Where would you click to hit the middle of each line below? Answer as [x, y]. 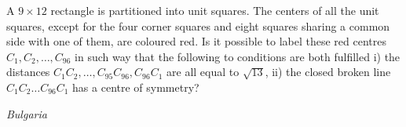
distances [28, 72]
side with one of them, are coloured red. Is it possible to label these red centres [196, 41]
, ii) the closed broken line [328, 72]
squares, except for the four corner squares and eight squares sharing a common [198, 25]
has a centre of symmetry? [136, 87]
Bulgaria [27, 113]
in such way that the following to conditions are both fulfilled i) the [238, 56]
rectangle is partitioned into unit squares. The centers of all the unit [215, 10]
